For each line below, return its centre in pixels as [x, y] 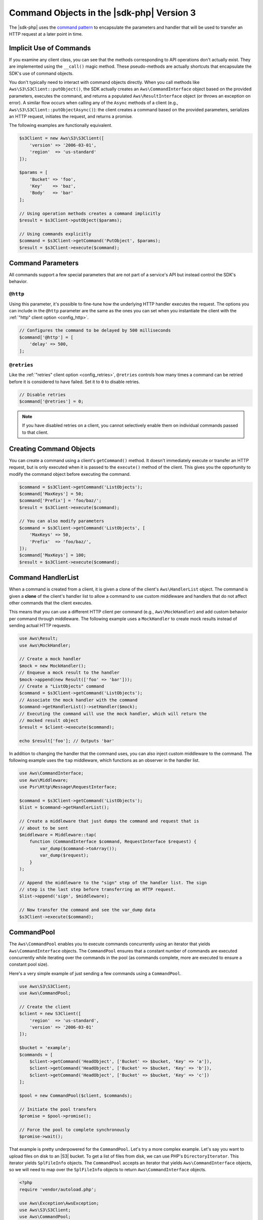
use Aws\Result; [39, 639]
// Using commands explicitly [55, 234]
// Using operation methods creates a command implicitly [90, 213]
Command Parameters [44, 263]
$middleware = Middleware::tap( [58, 835]
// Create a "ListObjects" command [62, 686]
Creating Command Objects [52, 449]
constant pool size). [29, 964]
